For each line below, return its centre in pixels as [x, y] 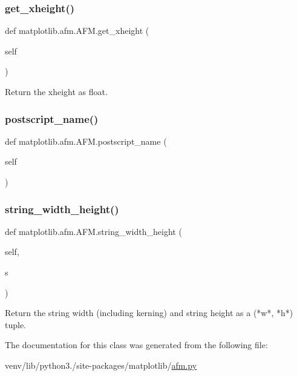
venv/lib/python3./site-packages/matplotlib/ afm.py [101, 365]
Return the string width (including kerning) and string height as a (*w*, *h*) [149, 313]
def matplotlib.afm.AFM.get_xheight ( [77, 31]
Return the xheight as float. [56, 91]
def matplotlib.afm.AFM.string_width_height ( [93, 231]
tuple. [16, 324]
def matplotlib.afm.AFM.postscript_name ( [86, 141]
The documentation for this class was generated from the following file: [136, 345]
